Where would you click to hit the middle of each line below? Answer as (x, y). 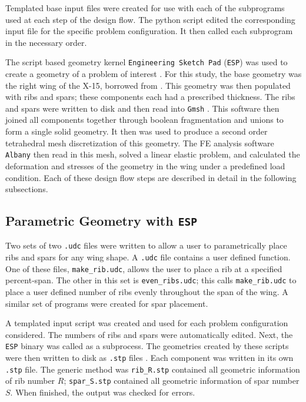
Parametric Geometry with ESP (101, 221)
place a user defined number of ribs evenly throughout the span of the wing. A (147, 292)
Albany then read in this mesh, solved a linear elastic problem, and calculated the (153, 154)
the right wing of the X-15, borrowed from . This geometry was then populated (148, 85)
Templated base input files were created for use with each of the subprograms (145, 8)
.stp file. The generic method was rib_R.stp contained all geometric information (153, 369)
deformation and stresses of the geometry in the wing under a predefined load (145, 165)
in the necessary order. (46, 42)
